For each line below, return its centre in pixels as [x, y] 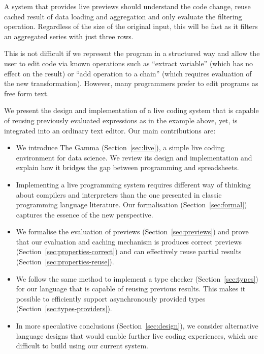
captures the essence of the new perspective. [85, 214]
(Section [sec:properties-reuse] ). [65, 262]
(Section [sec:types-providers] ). [64, 308]
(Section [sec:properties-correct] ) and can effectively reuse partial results [129, 251]
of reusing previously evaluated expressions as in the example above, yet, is [121, 120]
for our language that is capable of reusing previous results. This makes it [131, 289]
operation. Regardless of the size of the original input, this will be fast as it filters [131, 26]
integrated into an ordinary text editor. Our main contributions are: [110, 130]
